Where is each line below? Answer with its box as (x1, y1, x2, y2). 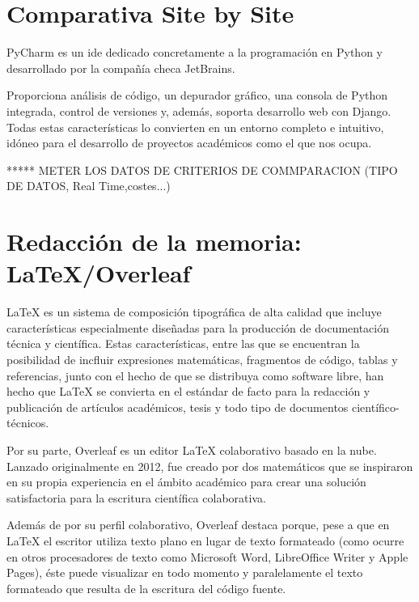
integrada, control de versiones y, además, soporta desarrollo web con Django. (6, 102, 391, 119)
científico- (352, 398, 400, 415)
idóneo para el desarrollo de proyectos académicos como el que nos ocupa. (6, 134, 372, 151)
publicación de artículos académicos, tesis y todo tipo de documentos (6, 398, 349, 415)
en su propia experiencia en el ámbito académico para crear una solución (6, 473, 366, 490)
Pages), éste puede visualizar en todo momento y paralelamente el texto (6, 564, 363, 581)
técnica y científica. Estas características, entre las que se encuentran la (6, 335, 360, 352)
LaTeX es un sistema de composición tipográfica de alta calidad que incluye (6, 303, 382, 320)
